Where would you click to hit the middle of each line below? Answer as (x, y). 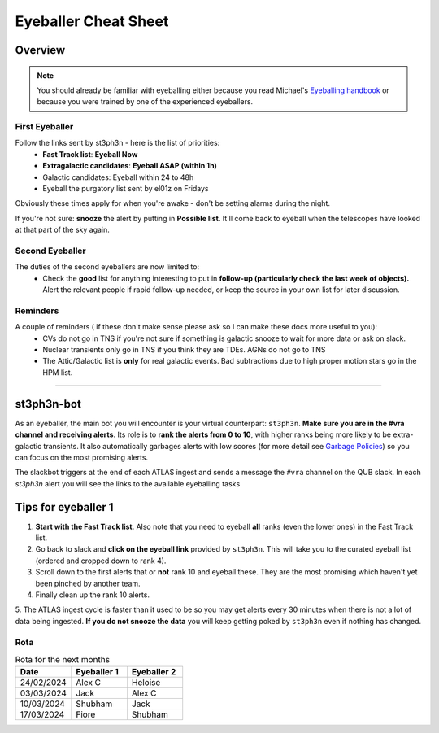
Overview (40, 50)
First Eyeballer (44, 127)
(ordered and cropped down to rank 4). (101, 561)
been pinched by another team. (88, 583)
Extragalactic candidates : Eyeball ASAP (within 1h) (130, 166)
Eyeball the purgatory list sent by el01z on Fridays (126, 189)
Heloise (146, 683)
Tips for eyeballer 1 (64, 507)
